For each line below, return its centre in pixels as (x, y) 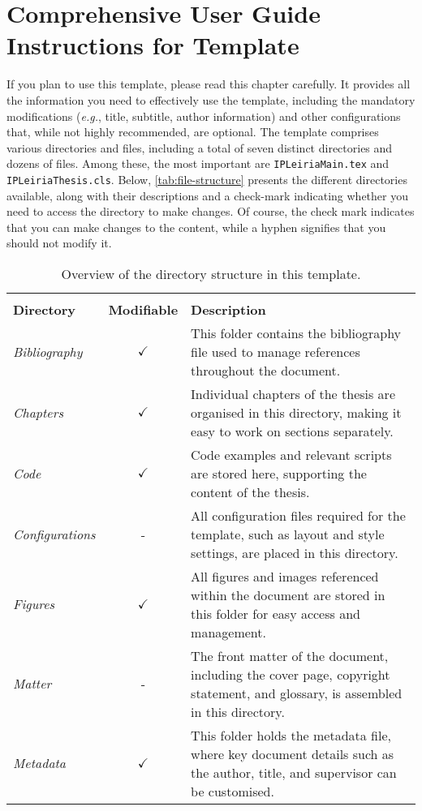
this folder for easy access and (276, 613)
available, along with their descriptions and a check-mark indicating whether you (207, 195)
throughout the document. (266, 370)
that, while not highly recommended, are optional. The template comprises (193, 132)
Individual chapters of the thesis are (293, 393)
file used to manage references (276, 351)
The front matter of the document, (290, 655)
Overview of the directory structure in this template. (211, 273)
